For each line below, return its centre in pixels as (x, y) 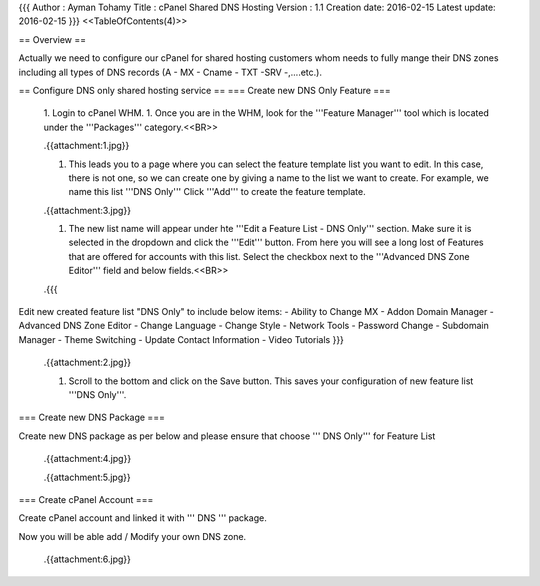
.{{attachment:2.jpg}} (87, 362)
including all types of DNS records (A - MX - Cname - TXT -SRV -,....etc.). (170, 72)
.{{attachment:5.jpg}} (87, 477)
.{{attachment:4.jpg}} (87, 459)
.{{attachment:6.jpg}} (87, 559)
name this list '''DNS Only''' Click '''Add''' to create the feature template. (217, 192)
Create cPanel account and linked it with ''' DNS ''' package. (142, 518)
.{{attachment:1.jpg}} (86, 146)
